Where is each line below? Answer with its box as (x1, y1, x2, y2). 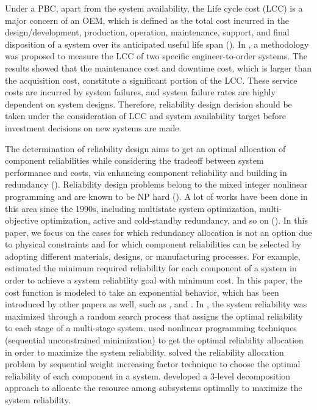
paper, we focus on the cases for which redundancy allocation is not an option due (5, 225, 312, 238)
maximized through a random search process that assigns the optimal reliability (5, 309, 303, 322)
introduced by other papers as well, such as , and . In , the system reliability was (5, 298, 307, 310)
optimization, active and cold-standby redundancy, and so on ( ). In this (41, 214, 308, 227)
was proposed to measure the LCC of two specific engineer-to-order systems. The (5, 49, 307, 62)
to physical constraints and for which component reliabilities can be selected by (5, 238, 301, 251)
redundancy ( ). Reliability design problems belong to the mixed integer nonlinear (5, 178, 308, 191)
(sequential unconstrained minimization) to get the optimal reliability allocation (5, 334, 304, 346)
